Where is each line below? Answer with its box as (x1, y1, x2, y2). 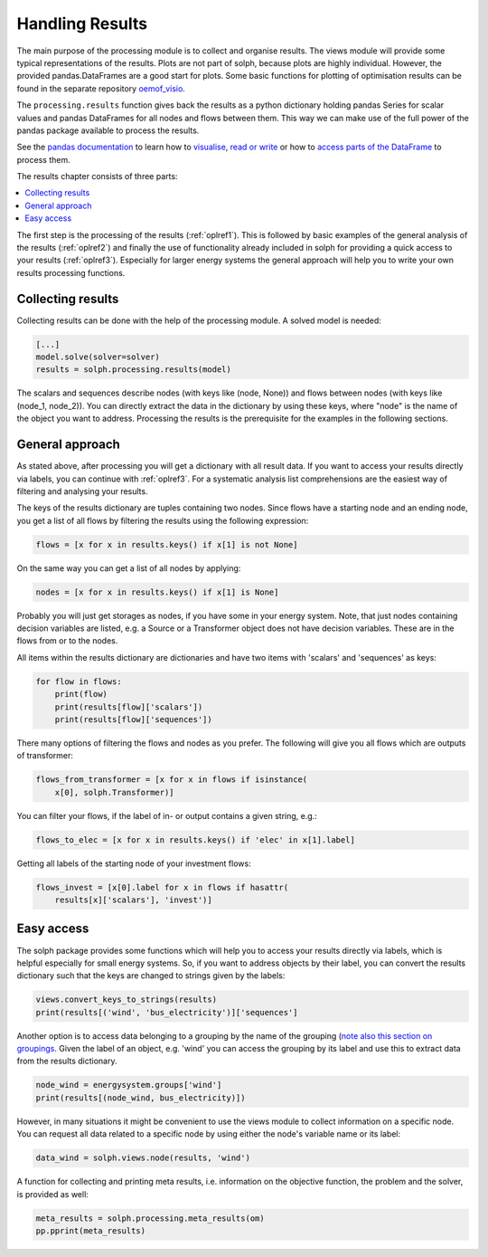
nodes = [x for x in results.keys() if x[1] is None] (35, 586, 279, 597)
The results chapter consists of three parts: (16, 171, 178, 182)
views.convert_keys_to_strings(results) (35, 995, 217, 1005)
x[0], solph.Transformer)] (54, 787, 175, 797)
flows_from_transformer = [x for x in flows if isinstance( (35, 775, 308, 785)
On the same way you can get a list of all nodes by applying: (16, 562, 241, 574)
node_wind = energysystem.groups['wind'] (35, 1080, 222, 1090)
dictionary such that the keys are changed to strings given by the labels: (16, 970, 286, 981)
